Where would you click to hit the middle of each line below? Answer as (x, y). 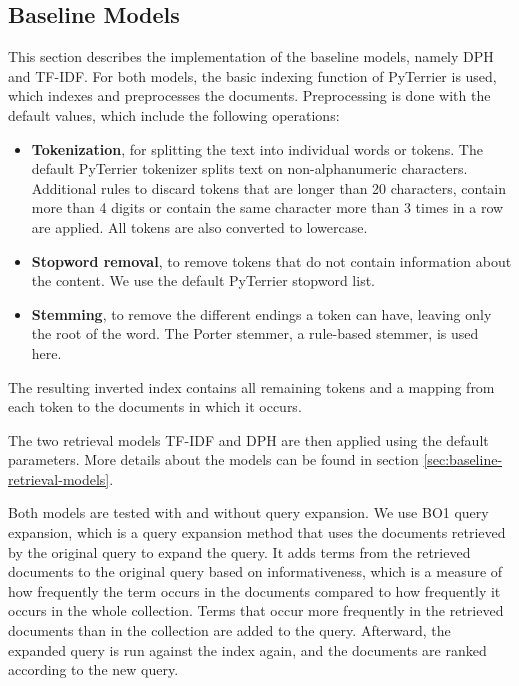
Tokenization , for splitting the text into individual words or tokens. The (257, 148)
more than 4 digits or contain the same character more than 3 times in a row (267, 207)
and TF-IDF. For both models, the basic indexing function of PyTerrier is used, (252, 75)
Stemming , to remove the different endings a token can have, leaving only (261, 313)
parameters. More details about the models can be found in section (213, 459)
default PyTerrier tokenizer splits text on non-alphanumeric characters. (249, 168)
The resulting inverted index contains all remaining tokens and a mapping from (251, 386)
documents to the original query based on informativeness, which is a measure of (255, 571)
